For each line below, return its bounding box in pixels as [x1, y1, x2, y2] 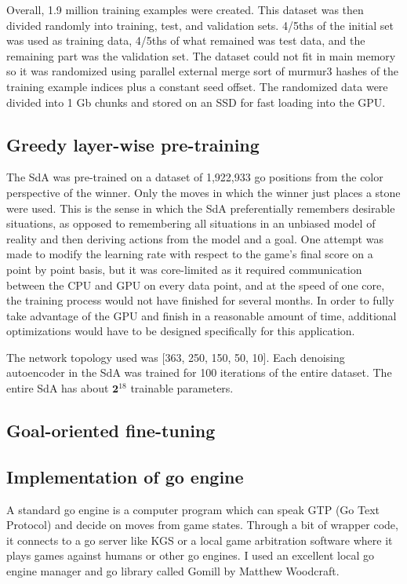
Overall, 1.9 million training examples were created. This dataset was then [6, 2, 364, 17]
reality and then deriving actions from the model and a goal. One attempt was [6, 230, 383, 246]
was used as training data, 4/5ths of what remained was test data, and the [6, 32, 365, 49]
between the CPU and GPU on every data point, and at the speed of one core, [6, 276, 385, 293]
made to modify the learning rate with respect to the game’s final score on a [6, 246, 373, 262]
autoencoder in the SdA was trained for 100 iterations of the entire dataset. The [6, 364, 392, 381]
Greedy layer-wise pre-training [6, 132, 260, 156]
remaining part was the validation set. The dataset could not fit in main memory [6, 47, 396, 64]
